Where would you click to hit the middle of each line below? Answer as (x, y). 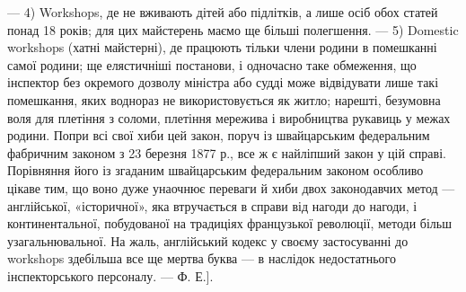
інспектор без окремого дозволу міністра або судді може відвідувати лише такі (223, 82)
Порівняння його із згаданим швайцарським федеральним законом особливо (215, 170)
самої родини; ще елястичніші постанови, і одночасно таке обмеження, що (212, 64)
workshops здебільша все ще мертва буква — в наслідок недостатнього (202, 258)
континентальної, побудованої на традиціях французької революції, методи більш (229, 223)
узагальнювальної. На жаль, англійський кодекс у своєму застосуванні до (208, 240)
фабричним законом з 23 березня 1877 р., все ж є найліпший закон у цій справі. (227, 152)
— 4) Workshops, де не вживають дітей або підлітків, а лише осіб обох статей (223, 12)
